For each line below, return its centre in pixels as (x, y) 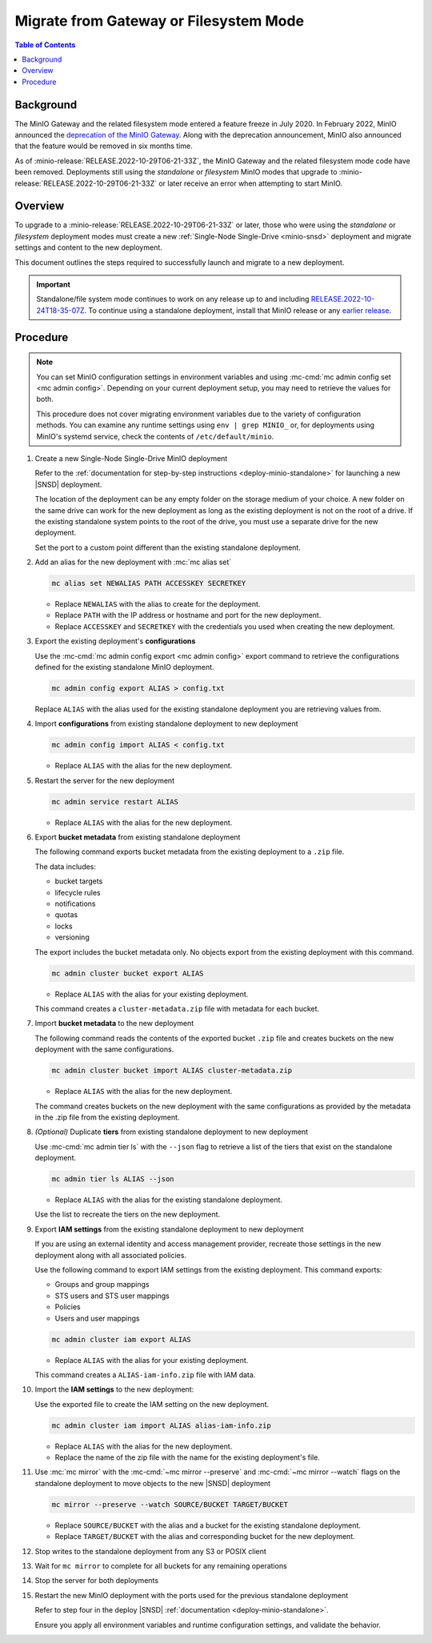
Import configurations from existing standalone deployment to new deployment (167, 723)
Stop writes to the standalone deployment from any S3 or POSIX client (151, 1551)
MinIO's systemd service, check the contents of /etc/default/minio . (155, 436)
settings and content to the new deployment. (89, 247)
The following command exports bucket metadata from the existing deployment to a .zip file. (190, 852)
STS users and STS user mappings (112, 1296)
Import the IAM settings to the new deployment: (114, 1389)
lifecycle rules (78, 892)
